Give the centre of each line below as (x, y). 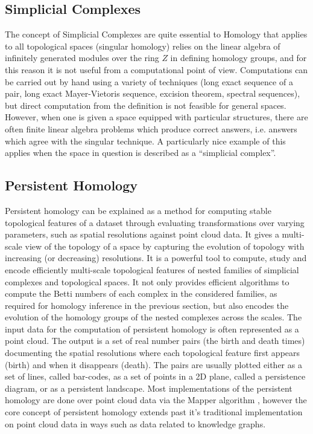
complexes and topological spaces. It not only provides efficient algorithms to (147, 281)
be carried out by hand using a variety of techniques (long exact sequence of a (149, 81)
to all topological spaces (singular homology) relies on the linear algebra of (143, 46)
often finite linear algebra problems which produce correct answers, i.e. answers (151, 128)
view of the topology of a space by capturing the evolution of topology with (165, 246)
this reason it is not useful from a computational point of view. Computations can (156, 69)
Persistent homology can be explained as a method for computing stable (138, 210)
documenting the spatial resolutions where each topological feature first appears (153, 353)
